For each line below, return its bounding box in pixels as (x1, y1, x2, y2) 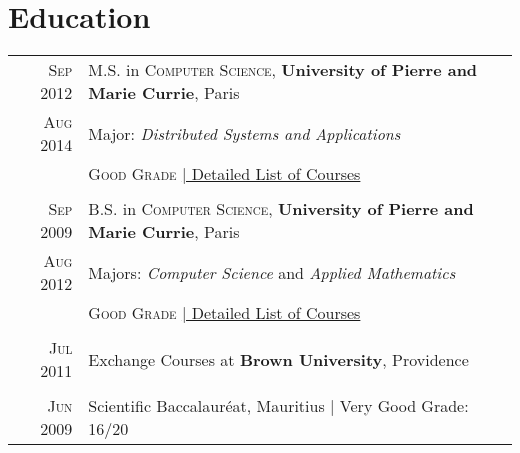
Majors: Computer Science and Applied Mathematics (88, 260, 456, 284)
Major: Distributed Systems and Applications (88, 121, 401, 145)
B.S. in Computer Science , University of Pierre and (88, 197, 474, 221)
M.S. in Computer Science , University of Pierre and (88, 58, 478, 82)
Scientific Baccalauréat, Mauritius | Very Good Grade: (88, 394, 469, 418)
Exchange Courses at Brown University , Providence (88, 347, 469, 371)
